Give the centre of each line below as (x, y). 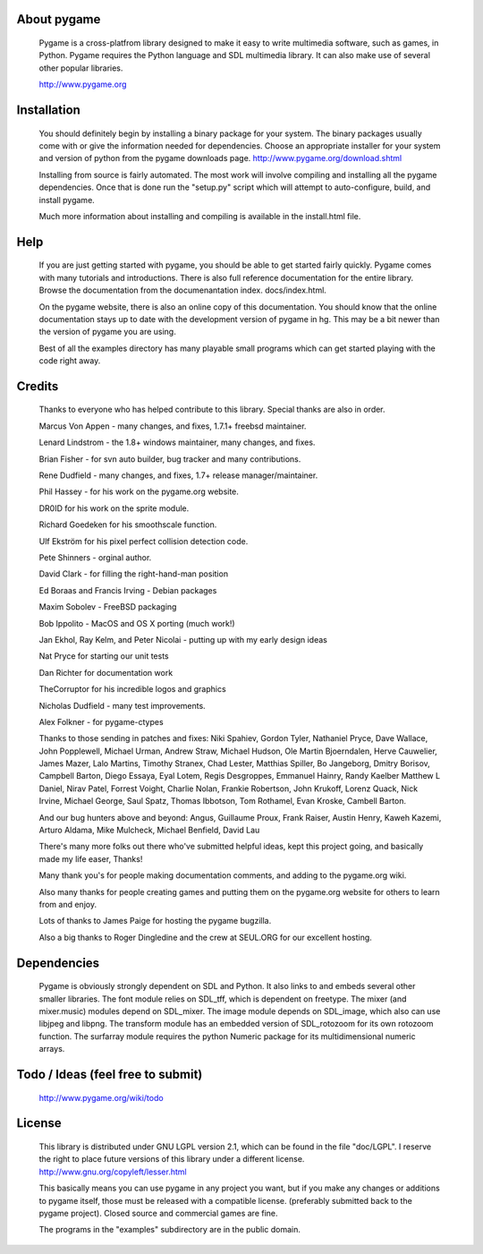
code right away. (70, 361)
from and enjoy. (68, 904)
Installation (48, 110)
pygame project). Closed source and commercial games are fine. (158, 1213)
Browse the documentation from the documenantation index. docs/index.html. (182, 290)
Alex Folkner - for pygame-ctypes (102, 721)
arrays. (52, 1049)
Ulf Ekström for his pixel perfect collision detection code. (144, 541)
